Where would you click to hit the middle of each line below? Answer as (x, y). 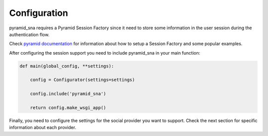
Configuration (39, 13)
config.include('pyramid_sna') (68, 94)
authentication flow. (29, 34)
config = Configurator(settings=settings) (82, 80)
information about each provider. (43, 128)
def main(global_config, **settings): (67, 66)
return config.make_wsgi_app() (68, 108)
